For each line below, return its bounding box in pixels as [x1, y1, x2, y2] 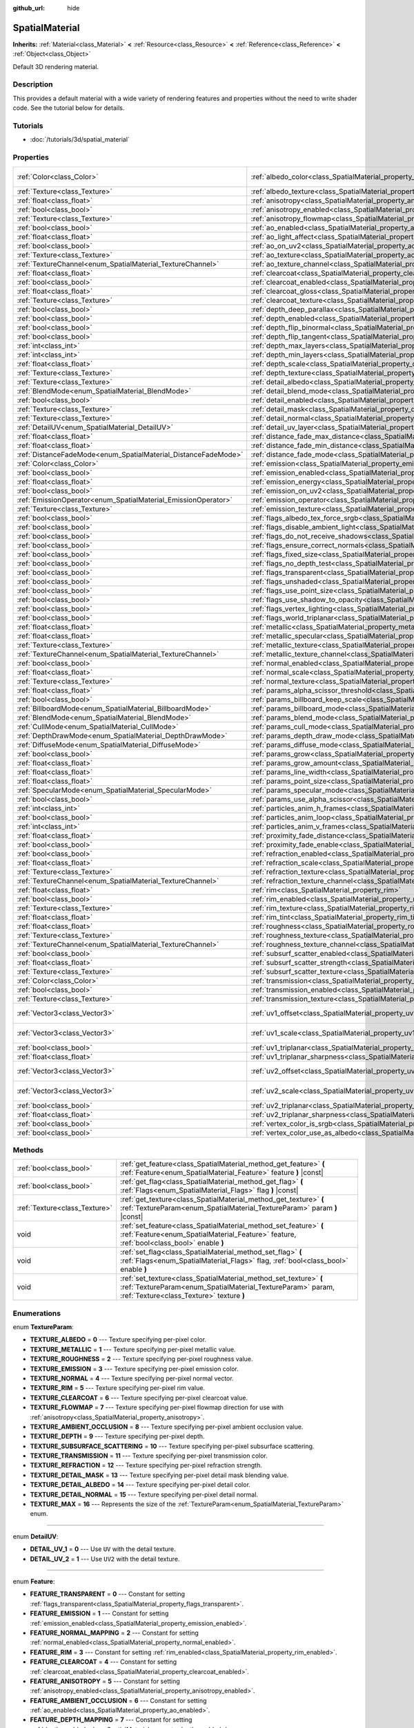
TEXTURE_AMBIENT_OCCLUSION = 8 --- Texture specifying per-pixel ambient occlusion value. [30, 1422, 304, 1431]
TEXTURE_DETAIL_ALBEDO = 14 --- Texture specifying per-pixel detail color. [30, 1481, 251, 1489]
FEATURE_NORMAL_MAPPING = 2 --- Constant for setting [30, 1628, 199, 1637]
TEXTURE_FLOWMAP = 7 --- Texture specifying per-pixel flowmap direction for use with [30, 1403, 284, 1411]
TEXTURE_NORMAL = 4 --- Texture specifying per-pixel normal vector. [30, 1374, 234, 1382]
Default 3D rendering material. [12, 62, 99, 71]
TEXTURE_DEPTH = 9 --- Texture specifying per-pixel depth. [30, 1432, 205, 1440]
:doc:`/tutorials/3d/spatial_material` [30, 135, 130, 144]
